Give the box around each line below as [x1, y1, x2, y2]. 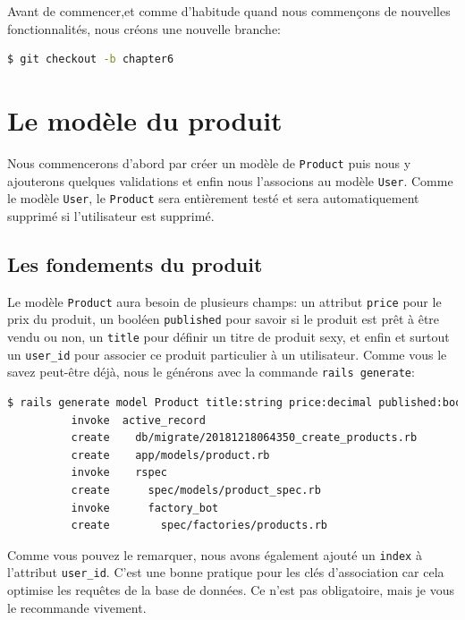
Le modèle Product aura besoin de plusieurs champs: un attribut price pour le [7, 292, 442, 310]
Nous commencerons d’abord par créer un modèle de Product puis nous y [7, 153, 411, 172]
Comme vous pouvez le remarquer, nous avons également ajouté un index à [7, 545, 422, 564]
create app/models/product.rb [71, 448, 270, 462]
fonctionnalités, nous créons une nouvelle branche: [7, 19, 281, 38]
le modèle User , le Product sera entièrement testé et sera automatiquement [7, 189, 419, 208]
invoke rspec [71, 466, 167, 480]
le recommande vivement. [7, 598, 147, 616]
